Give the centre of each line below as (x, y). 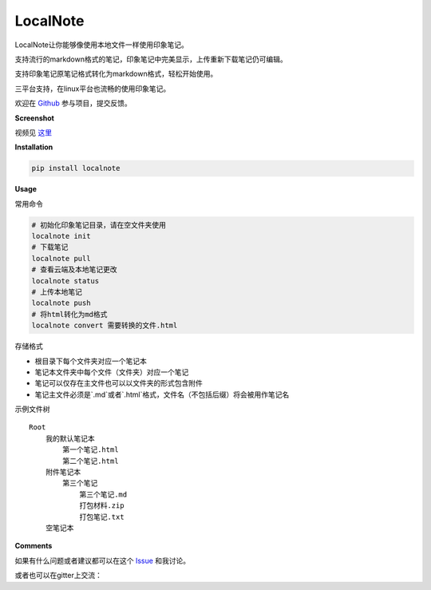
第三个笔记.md (103, 494)
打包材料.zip (102, 506)
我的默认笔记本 (70, 438)
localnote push (61, 303)
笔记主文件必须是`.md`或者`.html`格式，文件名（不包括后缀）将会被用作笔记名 (162, 394)
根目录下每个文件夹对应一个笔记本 (91, 361)
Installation (34, 147)
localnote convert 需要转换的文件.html (105, 326)
